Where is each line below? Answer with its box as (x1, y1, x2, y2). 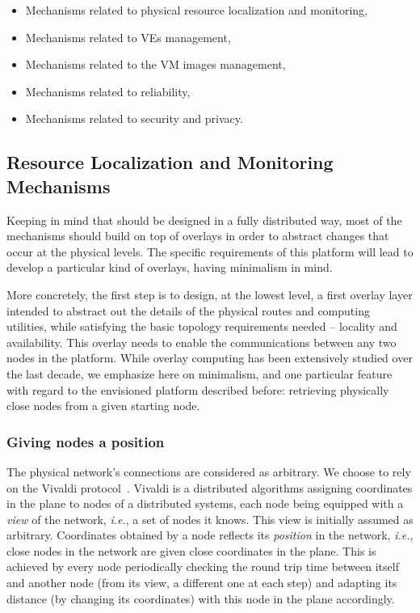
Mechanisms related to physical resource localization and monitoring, (25, 2, 367, 18)
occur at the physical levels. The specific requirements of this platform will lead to (6, 243, 414, 260)
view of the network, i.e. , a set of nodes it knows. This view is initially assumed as (6, 510, 414, 527)
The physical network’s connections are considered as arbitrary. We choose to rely (6, 463, 411, 480)
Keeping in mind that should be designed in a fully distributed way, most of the (6, 211, 402, 228)
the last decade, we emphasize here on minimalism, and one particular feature (6, 365, 393, 382)
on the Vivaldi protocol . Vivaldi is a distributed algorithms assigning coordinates (6, 479, 413, 496)
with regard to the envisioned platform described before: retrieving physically (6, 381, 389, 398)
